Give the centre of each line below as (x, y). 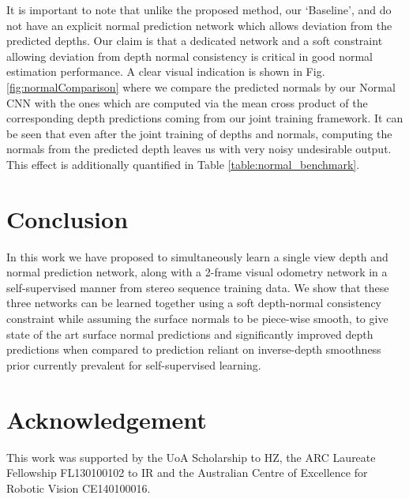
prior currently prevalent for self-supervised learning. (134, 364)
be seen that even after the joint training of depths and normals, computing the (199, 133)
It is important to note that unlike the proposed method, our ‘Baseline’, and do (199, 9)
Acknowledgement (107, 419)
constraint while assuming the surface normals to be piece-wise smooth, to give (197, 319)
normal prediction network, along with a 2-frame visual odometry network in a (197, 272)
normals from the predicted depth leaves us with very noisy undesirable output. (199, 149)
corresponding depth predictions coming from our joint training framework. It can (205, 118)
